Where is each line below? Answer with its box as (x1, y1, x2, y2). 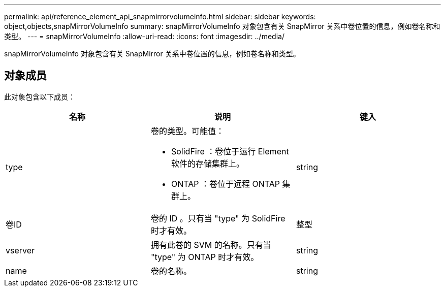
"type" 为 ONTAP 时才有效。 (150, 251, 259, 262)
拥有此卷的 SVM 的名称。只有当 (150, 239, 271, 250)
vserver (6, 245, 35, 255)
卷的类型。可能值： (150, 125, 224, 136)
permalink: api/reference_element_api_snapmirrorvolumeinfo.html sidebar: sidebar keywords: (4, 12, 316, 21)
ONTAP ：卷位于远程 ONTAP (171, 178, 280, 189)
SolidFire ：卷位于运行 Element (171, 146, 289, 156)
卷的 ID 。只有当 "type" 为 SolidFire (150, 213, 285, 223)
